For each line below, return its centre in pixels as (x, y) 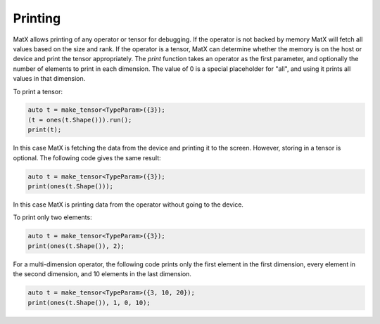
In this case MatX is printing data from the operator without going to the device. (128, 205)
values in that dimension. (49, 79)
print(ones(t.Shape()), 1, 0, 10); (89, 303)
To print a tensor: (38, 91)
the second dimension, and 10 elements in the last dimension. (102, 274)
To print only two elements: (52, 217)
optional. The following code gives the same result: (87, 157)
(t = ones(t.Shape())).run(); (80, 120)
